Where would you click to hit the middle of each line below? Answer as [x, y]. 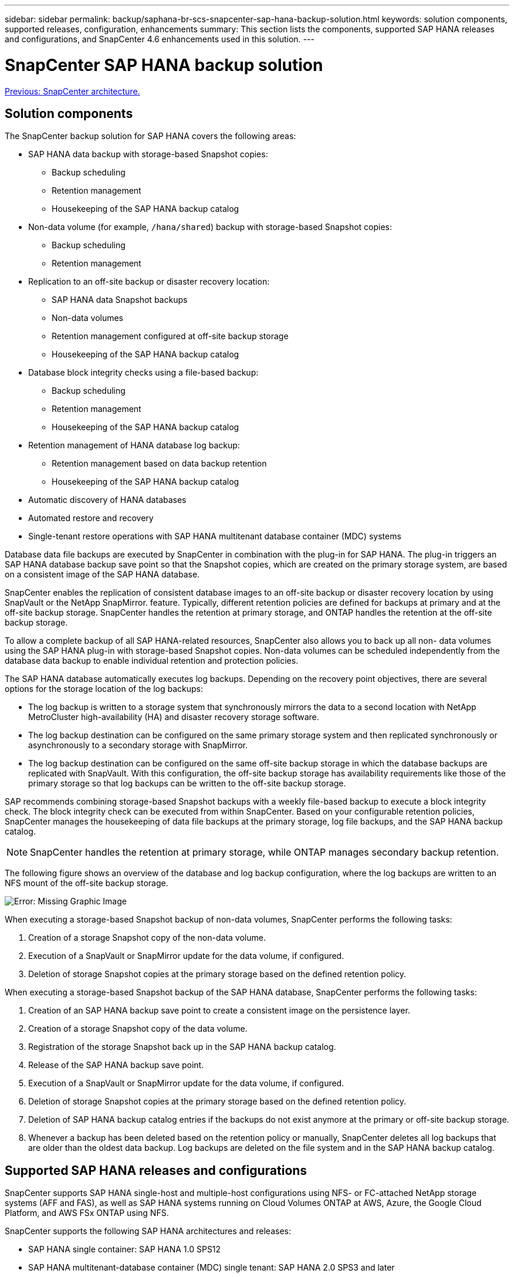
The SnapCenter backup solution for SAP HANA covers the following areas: [151, 136]
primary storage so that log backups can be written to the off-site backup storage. [187, 783]
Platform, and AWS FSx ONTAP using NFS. [87, 1213]
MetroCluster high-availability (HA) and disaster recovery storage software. [174, 717]
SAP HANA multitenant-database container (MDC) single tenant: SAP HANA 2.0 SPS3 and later [212, 1268]
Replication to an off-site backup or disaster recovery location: [149, 282]
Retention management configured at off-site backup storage [170, 336]
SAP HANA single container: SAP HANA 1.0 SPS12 [125, 1249]
